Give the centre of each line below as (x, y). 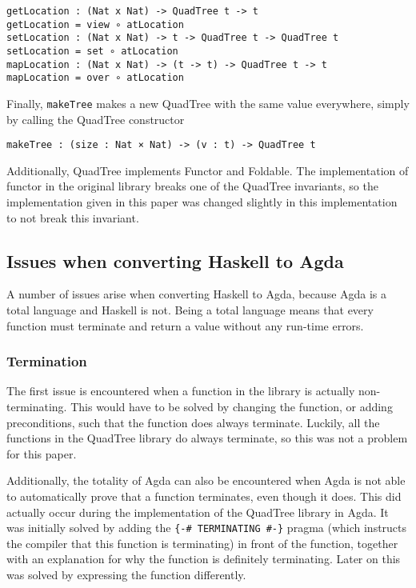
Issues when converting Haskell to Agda (175, 260)
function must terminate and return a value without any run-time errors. (185, 325)
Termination (47, 361)
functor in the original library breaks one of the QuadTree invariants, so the (192, 186)
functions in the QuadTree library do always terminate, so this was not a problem (207, 438)
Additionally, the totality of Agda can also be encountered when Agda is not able (206, 480)
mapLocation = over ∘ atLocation (95, 78)
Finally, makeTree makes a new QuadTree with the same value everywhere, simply (208, 103)
